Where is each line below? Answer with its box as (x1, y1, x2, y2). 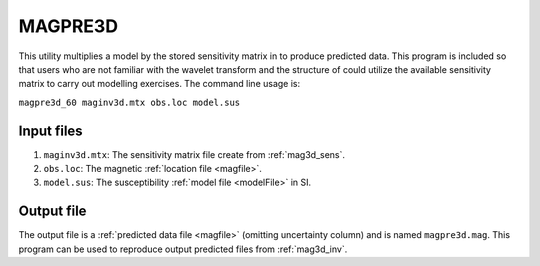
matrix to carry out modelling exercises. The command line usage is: (18, 78, 301, 90)
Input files (18, 122, 84, 139)
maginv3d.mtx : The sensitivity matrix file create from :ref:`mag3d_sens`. (43, 148, 345, 160)
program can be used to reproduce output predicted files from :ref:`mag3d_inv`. (18, 243, 348, 255)
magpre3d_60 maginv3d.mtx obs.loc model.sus (18, 96, 241, 108)
